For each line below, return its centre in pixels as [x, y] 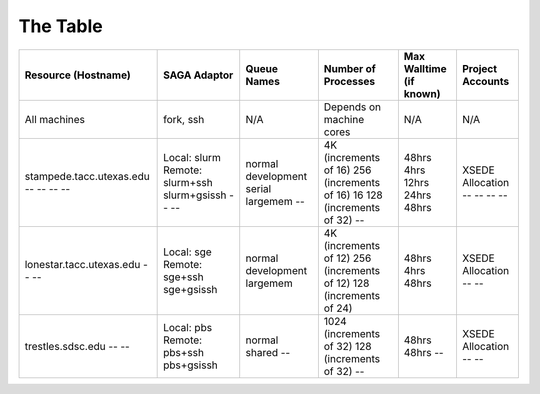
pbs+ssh [184, 352]
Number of [350, 68]
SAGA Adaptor [198, 75]
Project [479, 68]
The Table [61, 26]
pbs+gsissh [191, 365]
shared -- [268, 352]
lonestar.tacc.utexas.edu [82, 264]
